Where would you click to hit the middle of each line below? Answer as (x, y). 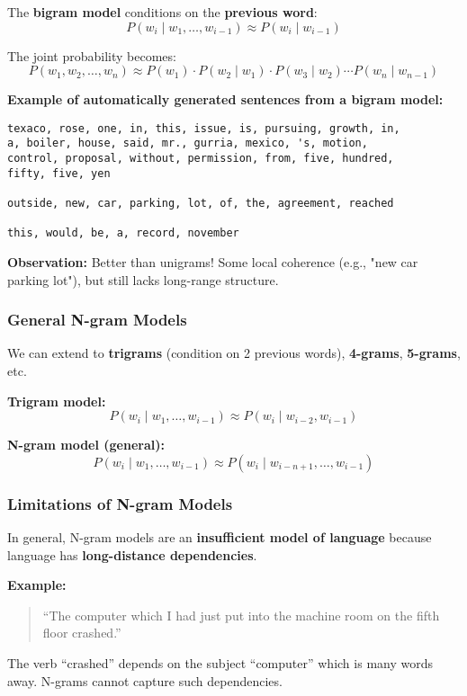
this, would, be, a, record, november (123, 233)
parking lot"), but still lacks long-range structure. (143, 279)
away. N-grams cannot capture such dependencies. (145, 680)
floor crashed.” (82, 633)
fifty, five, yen (59, 173)
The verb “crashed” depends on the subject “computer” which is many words (220, 663)
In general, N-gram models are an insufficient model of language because (220, 537)
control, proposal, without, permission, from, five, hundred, (201, 159)
